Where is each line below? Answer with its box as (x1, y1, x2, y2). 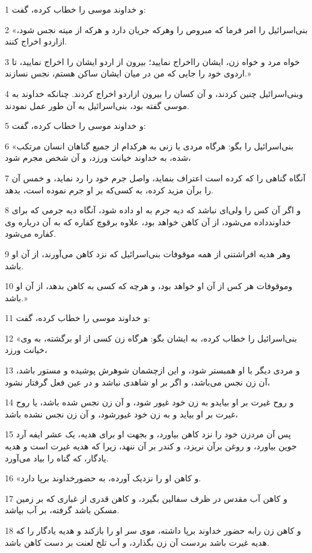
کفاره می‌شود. (5, 227, 57, 240)
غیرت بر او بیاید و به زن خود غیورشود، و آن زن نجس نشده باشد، (5, 407, 238, 420)
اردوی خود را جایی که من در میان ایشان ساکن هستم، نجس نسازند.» (5, 67, 251, 80)
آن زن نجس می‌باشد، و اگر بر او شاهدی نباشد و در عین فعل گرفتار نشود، (5, 375, 271, 388)
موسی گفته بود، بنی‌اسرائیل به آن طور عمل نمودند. (5, 99, 189, 111)
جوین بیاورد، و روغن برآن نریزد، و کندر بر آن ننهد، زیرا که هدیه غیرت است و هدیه (5, 440, 297, 452)
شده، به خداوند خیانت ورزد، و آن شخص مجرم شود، (5, 151, 191, 164)
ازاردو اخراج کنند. (5, 35, 67, 48)
